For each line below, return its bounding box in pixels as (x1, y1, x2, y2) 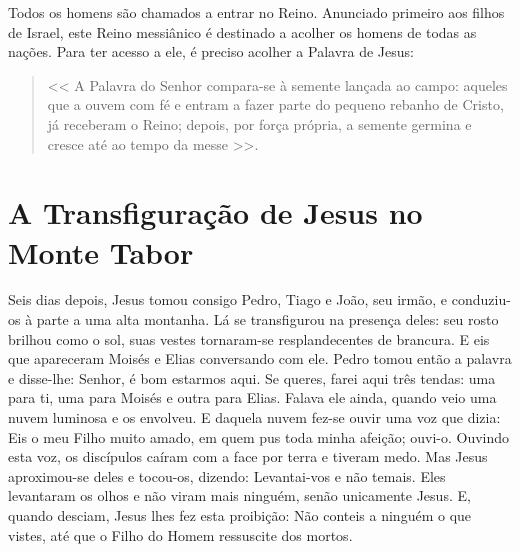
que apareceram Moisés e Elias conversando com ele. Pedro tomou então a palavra (8, 348, 512, 369)
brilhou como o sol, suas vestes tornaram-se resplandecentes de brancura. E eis (8, 328, 490, 349)
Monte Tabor (8, 231, 194, 272)
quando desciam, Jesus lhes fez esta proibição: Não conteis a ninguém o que (8, 505, 472, 525)
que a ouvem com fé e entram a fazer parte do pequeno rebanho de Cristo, (47, 94, 504, 115)
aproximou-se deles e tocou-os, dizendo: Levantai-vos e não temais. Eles (8, 465, 446, 486)
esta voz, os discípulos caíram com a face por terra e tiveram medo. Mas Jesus (8, 446, 488, 467)
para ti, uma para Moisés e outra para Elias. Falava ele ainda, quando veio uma (8, 387, 497, 408)
